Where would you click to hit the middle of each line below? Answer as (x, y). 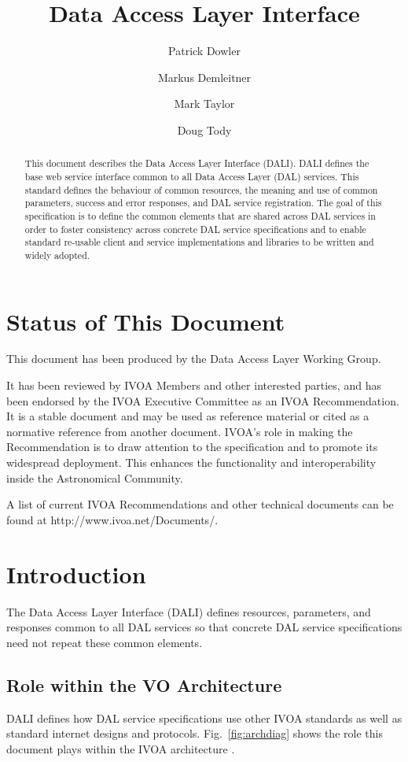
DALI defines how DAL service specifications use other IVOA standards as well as (204, 718)
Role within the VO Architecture (144, 684)
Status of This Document (146, 321)
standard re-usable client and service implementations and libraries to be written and (199, 242)
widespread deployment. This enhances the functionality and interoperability (191, 462)
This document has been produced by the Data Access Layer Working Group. (194, 359)
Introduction (76, 573)
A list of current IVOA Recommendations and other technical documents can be (200, 504)
